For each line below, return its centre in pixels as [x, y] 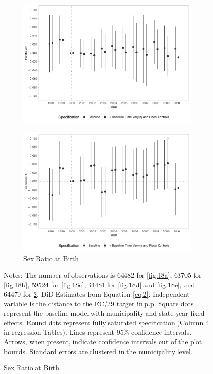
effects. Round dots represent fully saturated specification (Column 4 [106, 322]
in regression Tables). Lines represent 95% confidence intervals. [98, 332]
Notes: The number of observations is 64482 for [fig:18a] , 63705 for [103, 275]
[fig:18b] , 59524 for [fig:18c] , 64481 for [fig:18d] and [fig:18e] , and [99, 284]
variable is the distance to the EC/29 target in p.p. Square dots [99, 303]
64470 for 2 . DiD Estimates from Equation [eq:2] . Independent [97, 294]
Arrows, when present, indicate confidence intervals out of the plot [103, 342]
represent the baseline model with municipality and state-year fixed [104, 313]
